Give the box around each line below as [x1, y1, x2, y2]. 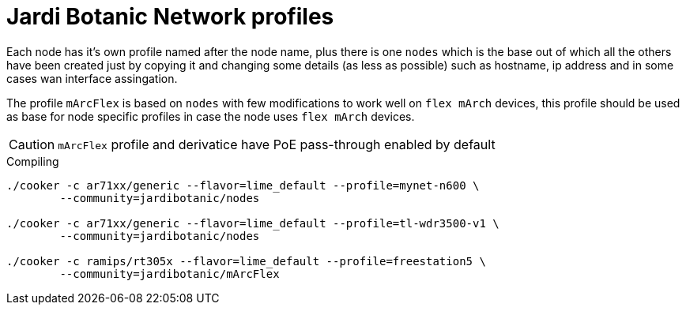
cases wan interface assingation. [6, 71, 178, 85]
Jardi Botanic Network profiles [6, 3, 334, 30]
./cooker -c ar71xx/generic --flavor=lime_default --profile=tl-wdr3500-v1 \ [6, 216, 499, 230]
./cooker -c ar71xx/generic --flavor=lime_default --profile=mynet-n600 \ [6, 178, 480, 192]
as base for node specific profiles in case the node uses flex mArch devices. [6, 109, 415, 123]
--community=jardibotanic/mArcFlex [59, 267, 280, 280]
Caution [9, 136, 55, 152]
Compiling [6, 154, 59, 168]
